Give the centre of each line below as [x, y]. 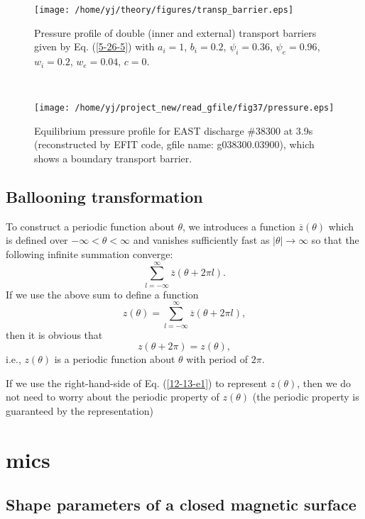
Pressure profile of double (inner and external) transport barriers [175, 32]
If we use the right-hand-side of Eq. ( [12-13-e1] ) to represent [137, 383]
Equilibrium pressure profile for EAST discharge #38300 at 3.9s [174, 130]
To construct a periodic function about [90, 226]
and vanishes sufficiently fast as [201, 240]
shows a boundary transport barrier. [113, 158]
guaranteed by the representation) [80, 410]
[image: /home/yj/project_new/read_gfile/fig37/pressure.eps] [184, 108]
